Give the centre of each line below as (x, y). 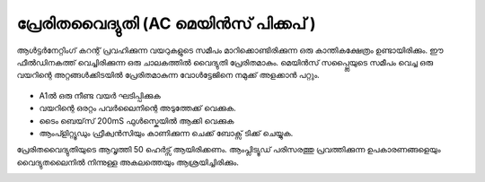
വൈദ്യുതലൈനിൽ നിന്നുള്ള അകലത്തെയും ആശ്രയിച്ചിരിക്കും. (128, 162)
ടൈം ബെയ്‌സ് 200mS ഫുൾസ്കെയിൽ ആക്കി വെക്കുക (137, 120)
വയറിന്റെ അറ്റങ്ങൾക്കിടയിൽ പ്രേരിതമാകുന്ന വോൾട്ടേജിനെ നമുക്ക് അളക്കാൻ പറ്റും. (168, 75)
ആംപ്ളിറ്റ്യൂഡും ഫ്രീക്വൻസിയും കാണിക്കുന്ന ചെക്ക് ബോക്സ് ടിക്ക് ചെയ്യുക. (166, 133)
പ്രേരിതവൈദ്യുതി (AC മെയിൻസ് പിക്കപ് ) (166, 23)
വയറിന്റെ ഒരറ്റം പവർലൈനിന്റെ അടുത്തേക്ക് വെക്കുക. (138, 108)
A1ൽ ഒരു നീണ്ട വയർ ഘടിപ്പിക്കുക (100, 95)
